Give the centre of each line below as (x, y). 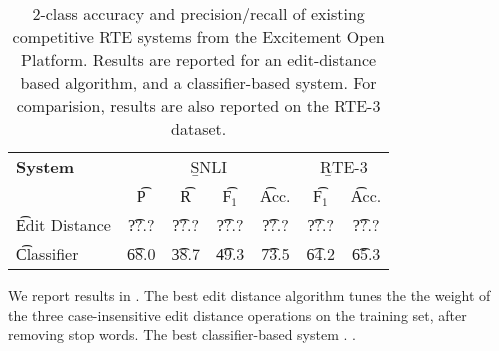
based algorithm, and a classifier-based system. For (198, 82)
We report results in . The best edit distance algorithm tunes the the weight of (249, 295)
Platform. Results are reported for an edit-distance (199, 59)
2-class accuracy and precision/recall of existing (198, 13)
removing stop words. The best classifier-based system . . (182, 334)
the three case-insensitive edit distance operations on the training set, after (237, 314)
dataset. (199, 128)
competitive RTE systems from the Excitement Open (198, 36)
